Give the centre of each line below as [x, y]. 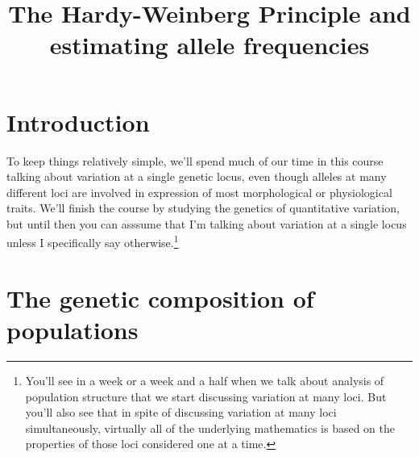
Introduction [78, 122]
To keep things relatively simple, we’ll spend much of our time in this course [195, 160]
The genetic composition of [160, 298]
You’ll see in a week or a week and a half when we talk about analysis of [205, 381]
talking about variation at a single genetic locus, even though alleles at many [197, 176]
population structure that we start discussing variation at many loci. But [206, 396]
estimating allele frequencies [209, 45]
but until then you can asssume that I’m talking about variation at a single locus [207, 223]
